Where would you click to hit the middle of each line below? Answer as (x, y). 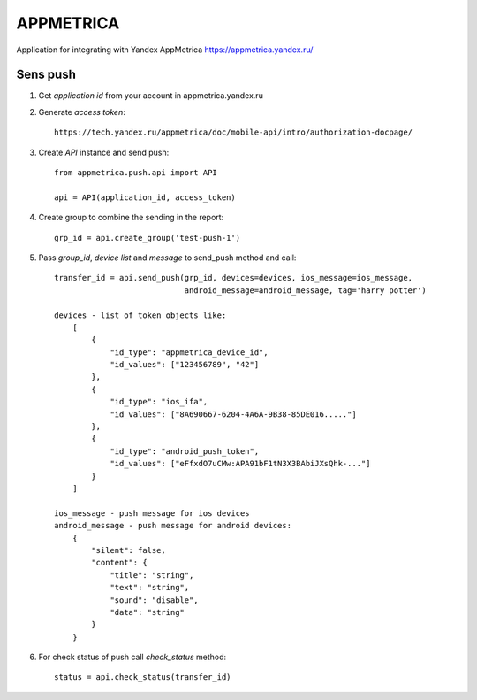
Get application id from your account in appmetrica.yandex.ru (151, 96)
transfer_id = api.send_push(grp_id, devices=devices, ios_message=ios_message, (234, 278)
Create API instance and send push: (104, 152)
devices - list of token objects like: (140, 315)
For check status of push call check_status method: (132, 657)
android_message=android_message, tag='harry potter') (306, 290)
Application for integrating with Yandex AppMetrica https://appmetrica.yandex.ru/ (165, 50)
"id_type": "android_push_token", (185, 451)
